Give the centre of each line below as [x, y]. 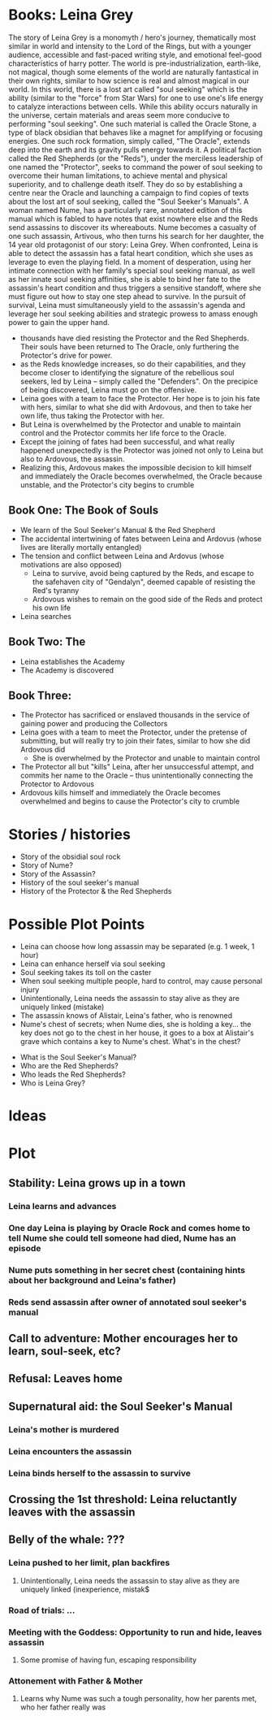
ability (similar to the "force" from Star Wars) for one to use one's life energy [136, 97]
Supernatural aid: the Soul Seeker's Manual [121, 1406]
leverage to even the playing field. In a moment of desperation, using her [130, 262]
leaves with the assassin [72, 1512]
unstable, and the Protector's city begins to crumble [107, 484]
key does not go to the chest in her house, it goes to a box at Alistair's [137, 1033]
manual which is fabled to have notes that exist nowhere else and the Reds [133, 219]
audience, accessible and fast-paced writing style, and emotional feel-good [135, 54]
